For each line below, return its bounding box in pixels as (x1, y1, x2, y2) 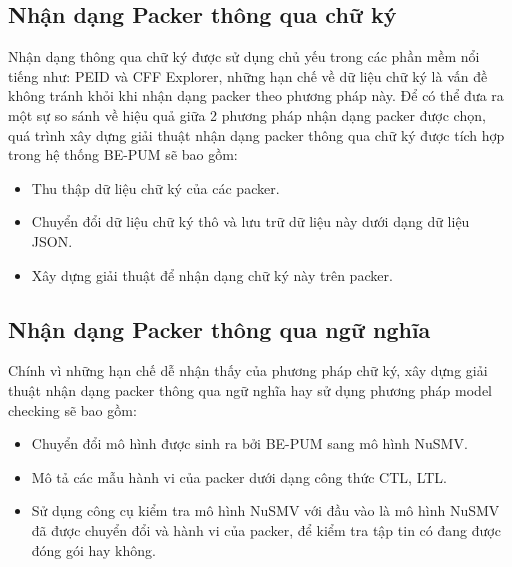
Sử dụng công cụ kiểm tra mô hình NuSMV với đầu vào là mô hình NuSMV (31, 500, 500, 521)
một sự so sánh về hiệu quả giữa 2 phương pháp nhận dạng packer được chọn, (8, 104, 486, 125)
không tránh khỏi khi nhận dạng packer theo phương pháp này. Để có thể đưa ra (8, 85, 504, 106)
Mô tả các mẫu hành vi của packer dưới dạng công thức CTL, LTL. (31, 466, 447, 487)
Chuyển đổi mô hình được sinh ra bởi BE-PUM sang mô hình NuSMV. (31, 433, 468, 454)
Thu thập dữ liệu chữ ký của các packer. (31, 177, 280, 198)
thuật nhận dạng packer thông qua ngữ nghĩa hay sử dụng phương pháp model (8, 379, 492, 400)
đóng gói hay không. (31, 539, 156, 560)
